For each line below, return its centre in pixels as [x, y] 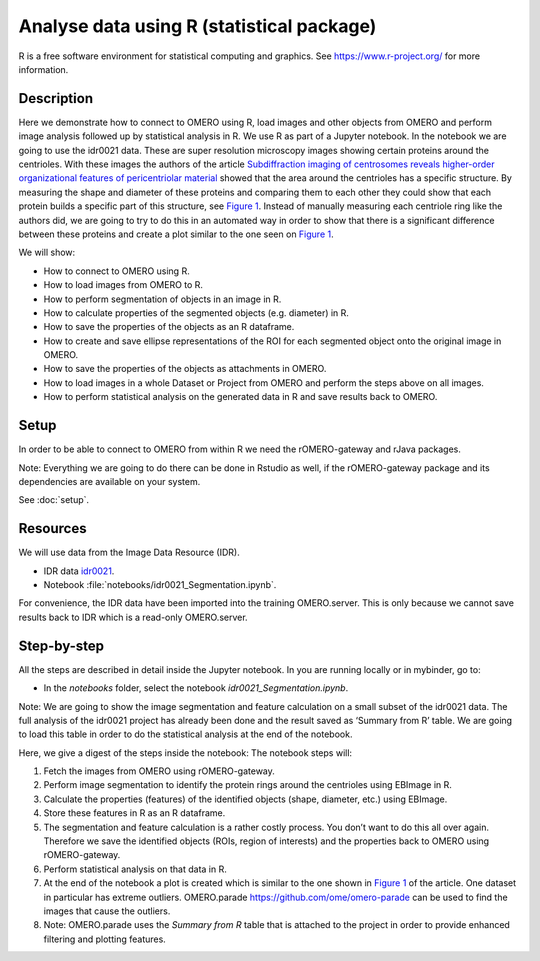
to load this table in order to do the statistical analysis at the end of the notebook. [185, 734]
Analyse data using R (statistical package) [197, 26]
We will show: [47, 252]
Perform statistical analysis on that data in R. [135, 869]
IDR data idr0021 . [79, 571]
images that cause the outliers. [107, 911]
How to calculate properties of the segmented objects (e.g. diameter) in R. [196, 312]
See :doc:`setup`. [54, 500]
